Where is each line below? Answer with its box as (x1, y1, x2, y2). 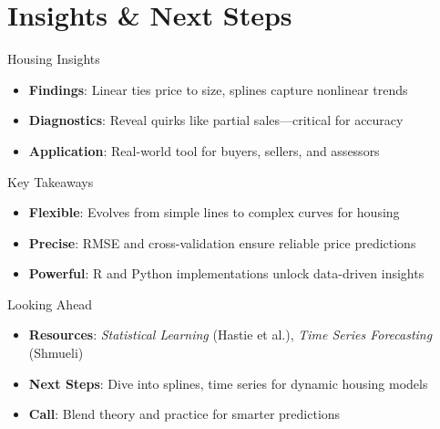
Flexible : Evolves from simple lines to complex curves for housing (28, 203, 400, 222)
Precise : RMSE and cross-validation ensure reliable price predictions (28, 233, 416, 252)
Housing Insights (7, 49, 100, 68)
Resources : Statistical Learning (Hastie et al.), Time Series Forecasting (28, 325, 433, 344)
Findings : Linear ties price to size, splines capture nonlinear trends (28, 79, 408, 99)
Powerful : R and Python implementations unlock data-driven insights (28, 264, 425, 283)
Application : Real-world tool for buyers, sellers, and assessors (28, 141, 380, 160)
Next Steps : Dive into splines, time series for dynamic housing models (28, 373, 428, 392)
